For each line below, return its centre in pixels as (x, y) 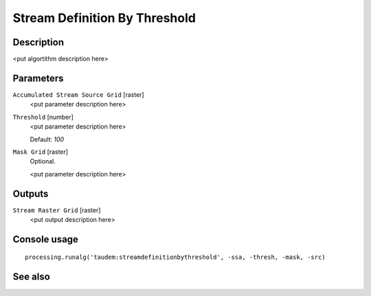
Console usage (46, 239)
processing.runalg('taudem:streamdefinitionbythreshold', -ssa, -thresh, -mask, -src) (175, 257)
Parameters (38, 78)
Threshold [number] (43, 117)
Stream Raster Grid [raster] (57, 210)
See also (32, 277)
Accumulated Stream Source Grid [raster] (78, 94)
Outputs (31, 193)
